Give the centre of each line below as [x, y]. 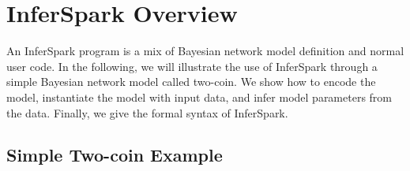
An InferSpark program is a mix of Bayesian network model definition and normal [205, 51]
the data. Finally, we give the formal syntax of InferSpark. [147, 112]
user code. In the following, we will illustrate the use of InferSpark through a [192, 66]
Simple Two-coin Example [115, 155]
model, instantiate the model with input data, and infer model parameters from [199, 97]
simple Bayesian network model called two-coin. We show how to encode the [191, 82]
